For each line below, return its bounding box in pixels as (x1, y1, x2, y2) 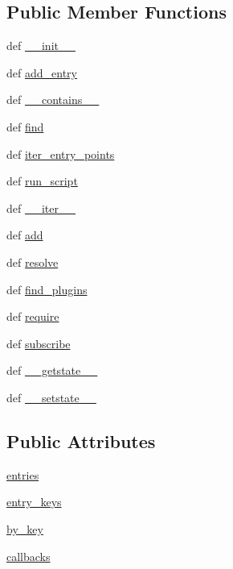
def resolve (6, 253, 59, 270)
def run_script (6, 172, 78, 189)
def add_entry (6, 64, 77, 81)
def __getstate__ (6, 362, 98, 379)
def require (6, 308, 59, 325)
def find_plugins (6, 280, 88, 297)
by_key (6, 520, 43, 537)
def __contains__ (6, 91, 100, 108)
